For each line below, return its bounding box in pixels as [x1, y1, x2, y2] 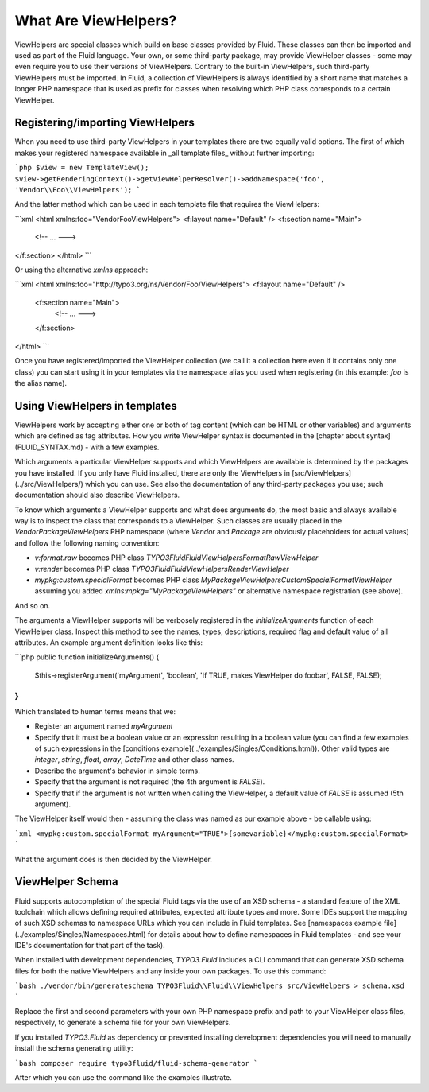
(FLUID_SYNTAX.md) [14, 442, 83, 452]
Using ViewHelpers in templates [14, 398, 178, 413]
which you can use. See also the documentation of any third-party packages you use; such [84, 479, 384, 488]
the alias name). [14, 379, 68, 388]
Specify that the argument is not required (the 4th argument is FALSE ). [34, 777, 265, 787]
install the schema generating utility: [14, 1043, 133, 1053]
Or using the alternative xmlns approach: [14, 265, 149, 274]
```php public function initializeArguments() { [14, 652, 160, 662]
